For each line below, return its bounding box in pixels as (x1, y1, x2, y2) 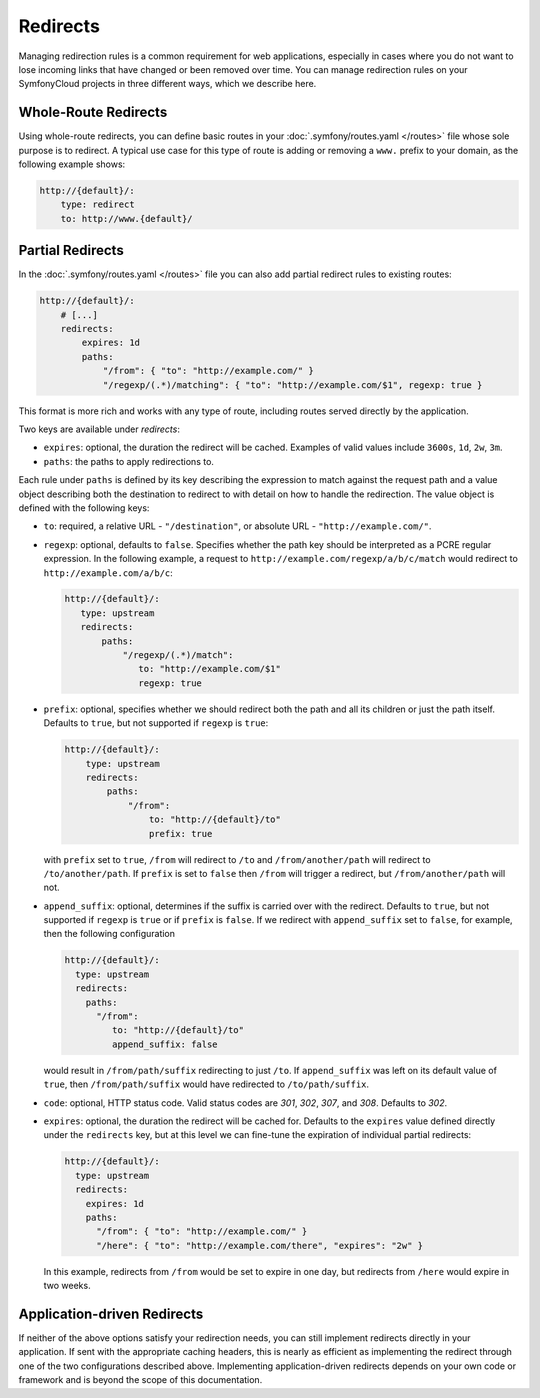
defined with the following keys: (18, 501, 150, 514)
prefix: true (148, 828, 213, 839)
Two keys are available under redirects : (18, 423, 180, 435)
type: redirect (60, 199, 135, 210)
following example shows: (18, 158, 126, 170)
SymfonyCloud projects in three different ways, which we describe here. (18, 78, 317, 90)
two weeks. (43, 1280, 91, 1292)
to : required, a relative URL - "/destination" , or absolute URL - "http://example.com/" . (43, 520, 432, 532)
